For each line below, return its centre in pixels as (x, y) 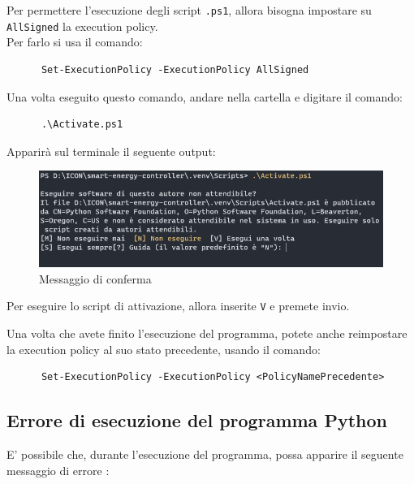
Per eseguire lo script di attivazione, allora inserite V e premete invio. (178, 306)
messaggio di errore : (58, 470)
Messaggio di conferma (95, 278)
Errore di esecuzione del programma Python (197, 420)
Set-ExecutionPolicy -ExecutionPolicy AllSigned (175, 69)
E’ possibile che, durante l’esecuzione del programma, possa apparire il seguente (205, 454)
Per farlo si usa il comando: (75, 42)
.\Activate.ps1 (82, 125)
